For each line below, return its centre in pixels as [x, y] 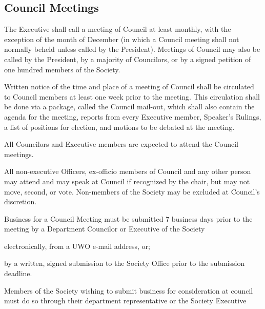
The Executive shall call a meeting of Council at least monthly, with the [118, 29]
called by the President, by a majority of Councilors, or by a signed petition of [128, 59]
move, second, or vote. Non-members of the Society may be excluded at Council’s [132, 191]
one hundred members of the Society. [62, 69]
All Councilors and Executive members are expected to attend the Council [121, 144]
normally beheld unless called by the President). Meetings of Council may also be [132, 49]
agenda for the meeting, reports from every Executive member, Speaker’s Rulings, [133, 116]
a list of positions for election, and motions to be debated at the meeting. [119, 127]
